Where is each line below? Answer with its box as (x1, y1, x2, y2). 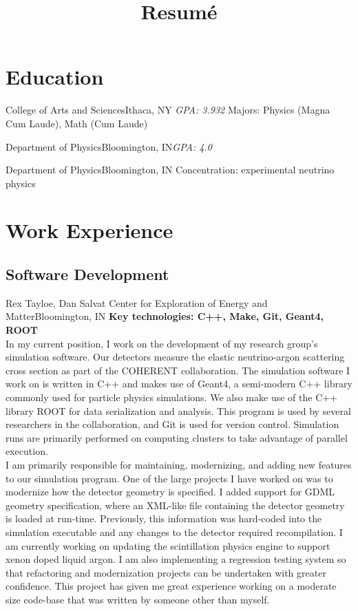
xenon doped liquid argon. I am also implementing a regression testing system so (6, 552, 346, 566)
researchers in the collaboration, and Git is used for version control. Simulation (6, 417, 339, 431)
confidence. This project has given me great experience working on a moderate (6, 579, 337, 593)
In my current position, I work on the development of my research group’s (6, 336, 318, 350)
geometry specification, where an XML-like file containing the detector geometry (6, 497, 345, 512)
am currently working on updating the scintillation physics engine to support (6, 538, 330, 553)
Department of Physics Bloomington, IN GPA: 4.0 (6, 139, 212, 153)
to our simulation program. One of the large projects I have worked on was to (6, 471, 333, 485)
